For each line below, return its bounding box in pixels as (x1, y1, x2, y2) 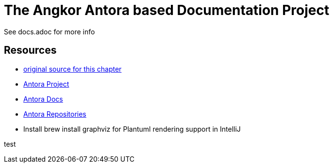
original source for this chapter (23, 64, 122, 73)
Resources (4, 44, 57, 57)
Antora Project (23, 79, 69, 88)
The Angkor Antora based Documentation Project (4, 2, 330, 18)
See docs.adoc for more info (4, 27, 95, 36)
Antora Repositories (23, 109, 86, 118)
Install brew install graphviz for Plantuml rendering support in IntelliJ (23, 124, 241, 133)
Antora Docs (23, 94, 63, 103)
